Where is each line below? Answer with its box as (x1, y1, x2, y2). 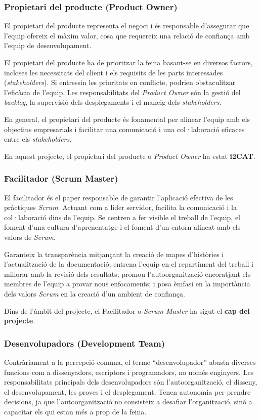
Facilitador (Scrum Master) (4, 172, 118, 185)
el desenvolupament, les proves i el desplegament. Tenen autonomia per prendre (4, 386, 251, 397)
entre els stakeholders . (4, 134, 72, 144)
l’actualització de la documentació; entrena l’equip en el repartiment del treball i (4, 259, 253, 269)
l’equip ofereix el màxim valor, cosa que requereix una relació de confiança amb (4, 30, 250, 40)
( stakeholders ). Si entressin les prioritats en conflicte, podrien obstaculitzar (4, 77, 236, 88)
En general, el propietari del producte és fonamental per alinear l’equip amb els (4, 113, 250, 124)
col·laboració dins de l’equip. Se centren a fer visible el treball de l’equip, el (4, 212, 240, 222)
